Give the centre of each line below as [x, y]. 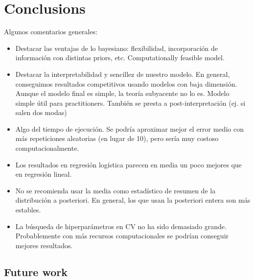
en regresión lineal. [44, 174]
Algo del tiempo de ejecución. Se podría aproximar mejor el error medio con [129, 128]
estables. [28, 210]
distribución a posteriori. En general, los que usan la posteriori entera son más [133, 200]
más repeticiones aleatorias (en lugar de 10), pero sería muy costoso [117, 138]
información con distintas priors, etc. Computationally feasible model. [120, 58]
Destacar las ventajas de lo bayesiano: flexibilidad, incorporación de [117, 48]
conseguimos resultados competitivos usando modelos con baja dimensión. [126, 83]
